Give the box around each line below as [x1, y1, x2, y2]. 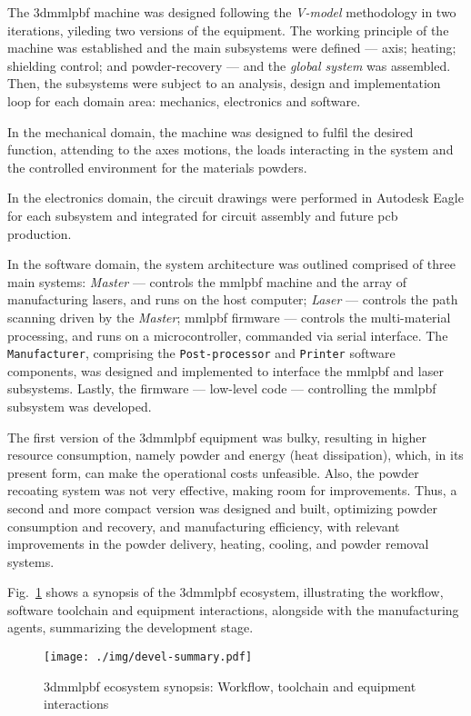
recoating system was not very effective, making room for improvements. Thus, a [7, 481, 457, 500]
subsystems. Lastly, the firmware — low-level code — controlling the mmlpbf [7, 379, 436, 398]
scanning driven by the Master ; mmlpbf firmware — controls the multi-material [7, 307, 451, 326]
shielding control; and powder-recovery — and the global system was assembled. [7, 55, 451, 75]
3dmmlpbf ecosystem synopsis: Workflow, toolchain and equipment [44, 676, 416, 695]
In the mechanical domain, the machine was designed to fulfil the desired [7, 122, 414, 141]
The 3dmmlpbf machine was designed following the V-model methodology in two [7, 3, 456, 21]
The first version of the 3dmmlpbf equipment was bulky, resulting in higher [7, 427, 426, 446]
